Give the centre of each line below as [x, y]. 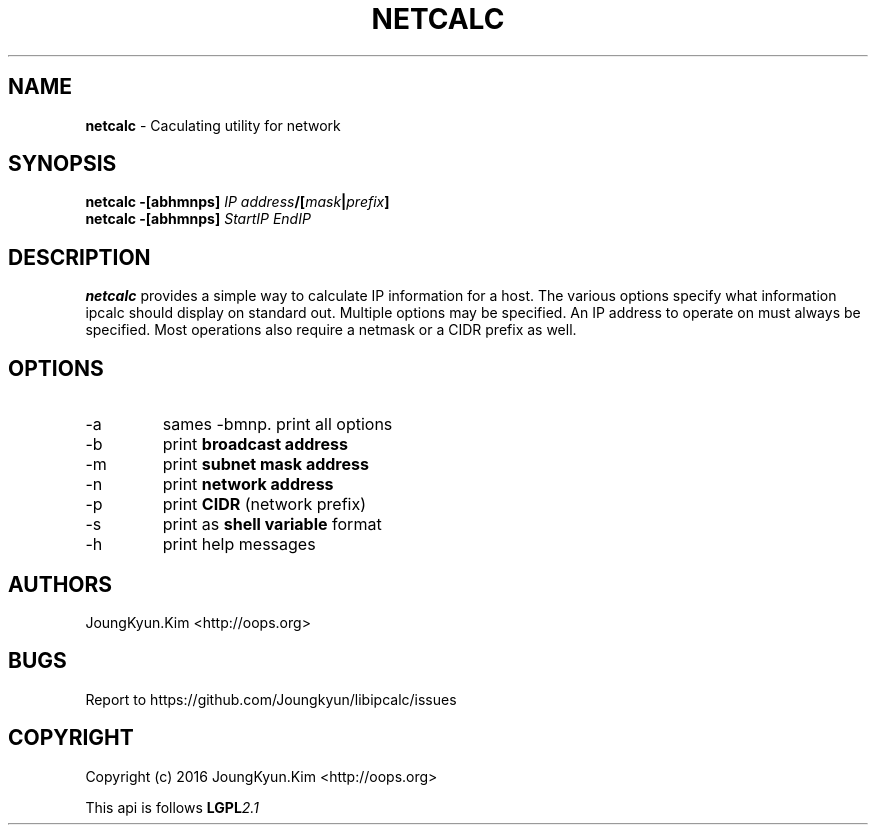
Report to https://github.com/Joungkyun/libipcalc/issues [271, 699]
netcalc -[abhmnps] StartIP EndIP [198, 219]
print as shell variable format [272, 524]
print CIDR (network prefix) [264, 504]
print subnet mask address [265, 464]
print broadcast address [255, 444]
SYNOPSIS [62, 164]
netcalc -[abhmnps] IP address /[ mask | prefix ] [237, 202]
